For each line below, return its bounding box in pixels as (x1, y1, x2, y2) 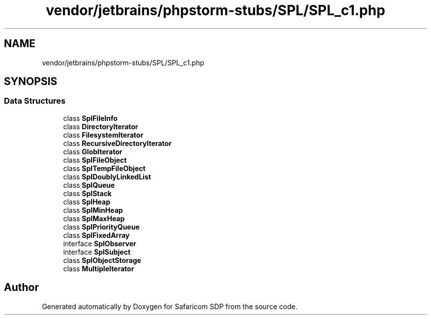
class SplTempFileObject (63, 164, 146, 173)
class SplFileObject (63, 155, 127, 164)
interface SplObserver (63, 239, 136, 248)
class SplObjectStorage (63, 256, 141, 264)
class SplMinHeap (63, 205, 123, 214)
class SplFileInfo (63, 114, 118, 122)
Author (4, 281, 39, 294)
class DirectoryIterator (63, 122, 138, 131)
